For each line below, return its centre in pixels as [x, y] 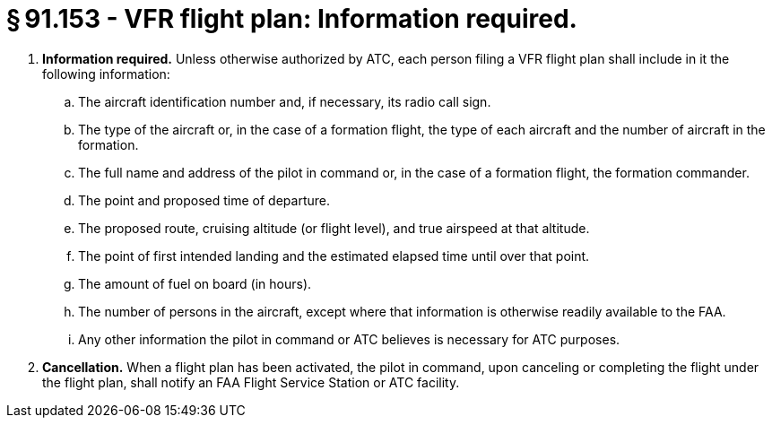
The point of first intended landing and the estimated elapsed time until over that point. [334, 256]
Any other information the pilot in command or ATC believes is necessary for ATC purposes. [349, 339]
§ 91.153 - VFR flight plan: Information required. [292, 19]
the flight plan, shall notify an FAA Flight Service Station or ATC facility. [251, 382]
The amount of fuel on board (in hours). [195, 283]
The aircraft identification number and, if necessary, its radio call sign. [285, 101]
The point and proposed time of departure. [204, 200]
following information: [106, 74]
